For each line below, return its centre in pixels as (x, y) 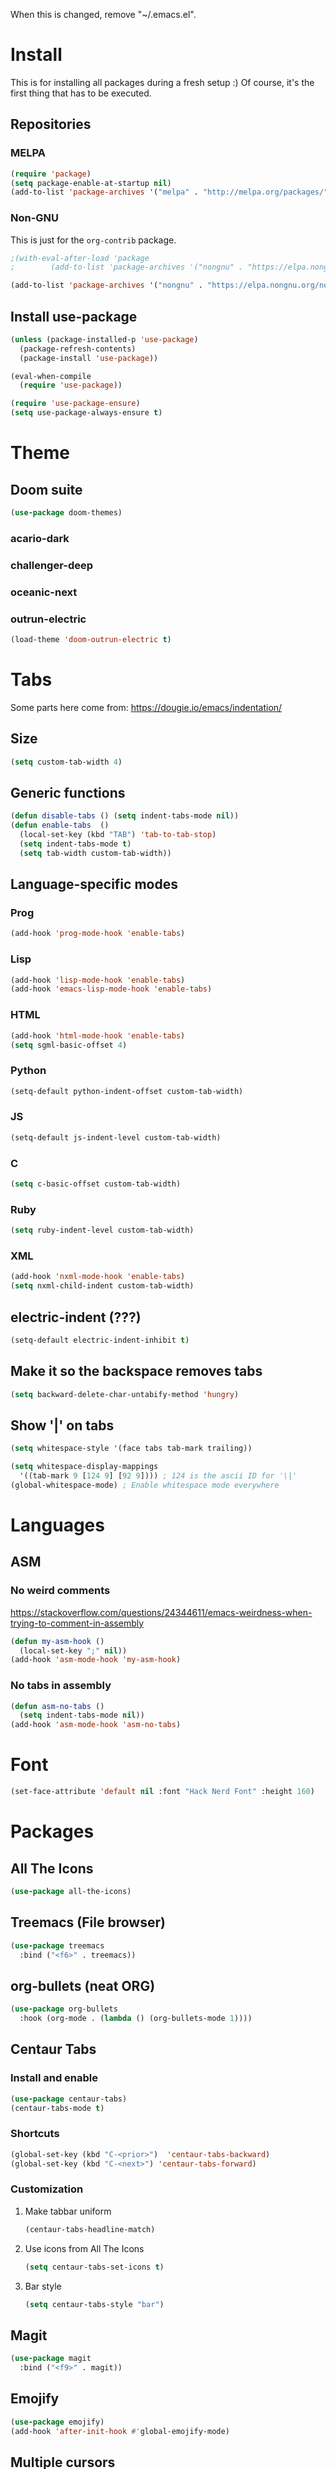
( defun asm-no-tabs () (57, 1706)
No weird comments (60, 1591)
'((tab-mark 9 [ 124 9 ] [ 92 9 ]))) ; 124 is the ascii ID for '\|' (158, 1476)
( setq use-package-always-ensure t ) (86, 413)
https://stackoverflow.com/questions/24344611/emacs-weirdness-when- (161, 1612)
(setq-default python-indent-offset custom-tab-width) (127, 1091)
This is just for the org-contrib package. (93, 240)
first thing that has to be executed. (81, 93)
